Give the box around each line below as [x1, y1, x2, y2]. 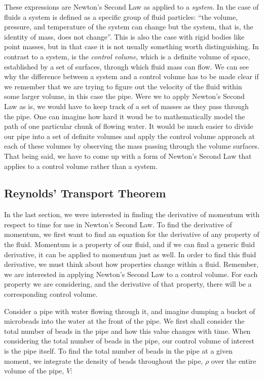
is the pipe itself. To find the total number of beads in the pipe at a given [4, 346, 233, 356]
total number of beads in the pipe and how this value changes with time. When [4, 325, 251, 336]
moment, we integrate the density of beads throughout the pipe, [4, 355, 203, 366]
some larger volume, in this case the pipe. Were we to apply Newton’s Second [4, 91, 245, 101]
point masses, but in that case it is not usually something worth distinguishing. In [4, 41, 259, 52]
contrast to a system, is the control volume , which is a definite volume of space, [4, 51, 250, 61]
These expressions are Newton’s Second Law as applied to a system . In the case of [4, 2, 259, 12]
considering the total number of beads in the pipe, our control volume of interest [4, 335, 254, 346]
